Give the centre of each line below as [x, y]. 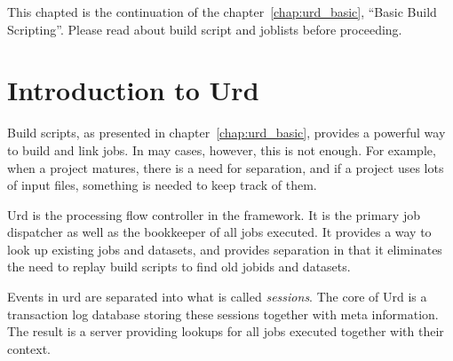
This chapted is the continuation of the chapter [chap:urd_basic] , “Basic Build [222, 12]
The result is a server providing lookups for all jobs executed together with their [226, 331]
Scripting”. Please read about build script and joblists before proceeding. [205, 29]
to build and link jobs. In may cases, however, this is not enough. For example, [222, 149]
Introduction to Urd [133, 90]
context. [29, 348]
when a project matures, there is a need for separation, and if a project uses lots [226, 167]
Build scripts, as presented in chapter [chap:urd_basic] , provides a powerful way [226, 133]
